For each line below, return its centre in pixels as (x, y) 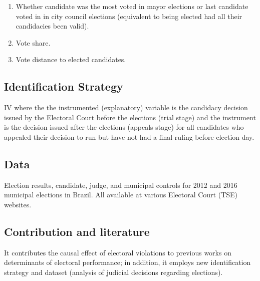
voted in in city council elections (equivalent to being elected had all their (129, 16)
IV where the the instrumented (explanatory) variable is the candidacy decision (126, 107)
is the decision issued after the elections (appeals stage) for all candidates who (124, 127)
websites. (18, 204)
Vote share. (33, 42)
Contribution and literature (77, 231)
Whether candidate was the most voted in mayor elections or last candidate (132, 6)
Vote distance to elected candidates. (71, 59)
